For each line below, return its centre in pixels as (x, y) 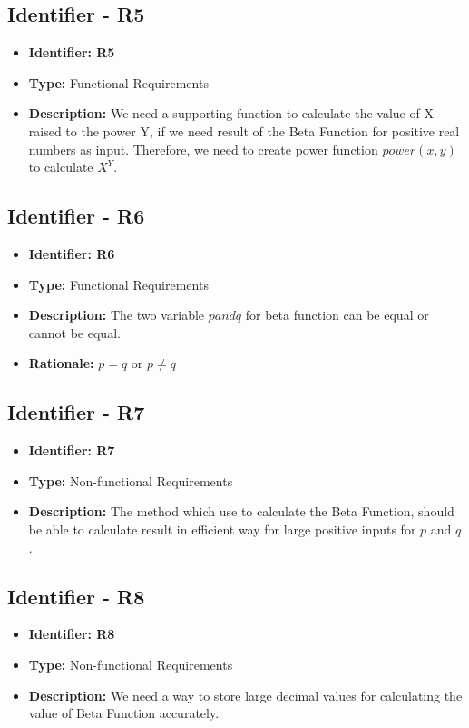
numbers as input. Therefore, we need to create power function (203, 149)
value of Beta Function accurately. (124, 713)
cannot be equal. (74, 332)
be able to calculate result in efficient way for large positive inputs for (222, 529)
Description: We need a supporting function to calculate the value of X (231, 113)
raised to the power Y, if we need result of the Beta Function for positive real (244, 130)
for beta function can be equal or (337, 315)
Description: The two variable (117, 315)
